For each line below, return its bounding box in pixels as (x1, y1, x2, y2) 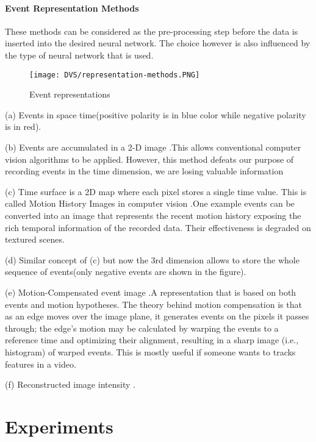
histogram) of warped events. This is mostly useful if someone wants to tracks (5, 345, 296, 358)
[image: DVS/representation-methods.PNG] (29, 70, 200, 79)
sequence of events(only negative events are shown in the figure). (5, 265, 246, 278)
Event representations (29, 88, 110, 101)
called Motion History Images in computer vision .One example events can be (5, 197, 295, 210)
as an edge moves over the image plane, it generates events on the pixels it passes (5, 310, 309, 323)
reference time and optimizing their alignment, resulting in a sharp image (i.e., (5, 333, 299, 346)
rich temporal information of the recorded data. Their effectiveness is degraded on (5, 221, 311, 233)
